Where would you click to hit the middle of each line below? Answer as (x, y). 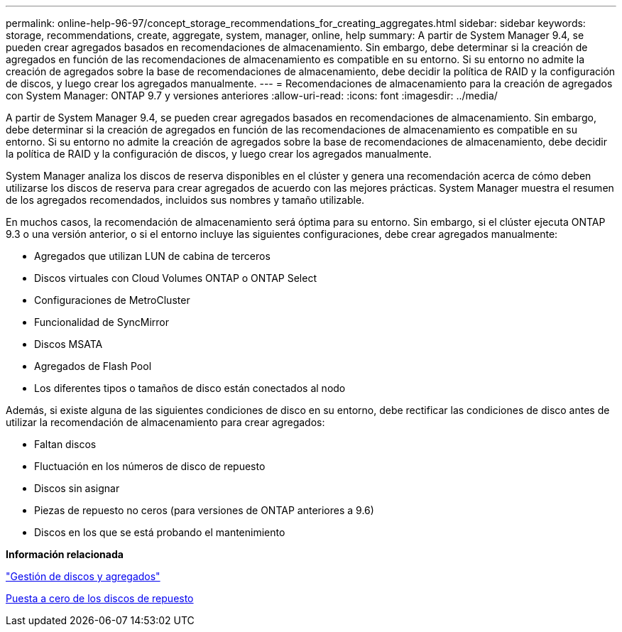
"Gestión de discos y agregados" (83, 576)
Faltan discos (65, 444)
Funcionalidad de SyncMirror (102, 322)
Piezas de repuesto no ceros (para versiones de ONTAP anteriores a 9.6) (204, 510)
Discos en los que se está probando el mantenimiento (160, 532)
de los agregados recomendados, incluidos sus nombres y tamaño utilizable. (185, 200)
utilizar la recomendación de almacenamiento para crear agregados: (165, 422)
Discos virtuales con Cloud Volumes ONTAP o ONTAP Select (176, 278)
